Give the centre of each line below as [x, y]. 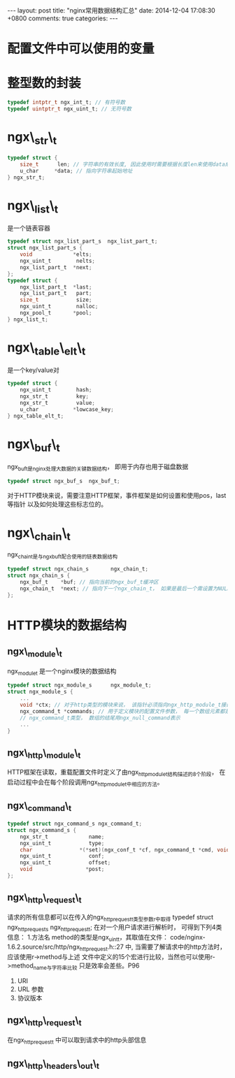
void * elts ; [56, 254]
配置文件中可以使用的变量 [81, 49]
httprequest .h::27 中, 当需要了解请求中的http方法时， [152, 948]
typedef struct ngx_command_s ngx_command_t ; [74, 824]
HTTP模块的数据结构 [67, 625]
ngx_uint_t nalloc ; [59, 307]
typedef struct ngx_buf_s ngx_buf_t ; [64, 481]
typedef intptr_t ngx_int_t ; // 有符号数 [66, 103]
